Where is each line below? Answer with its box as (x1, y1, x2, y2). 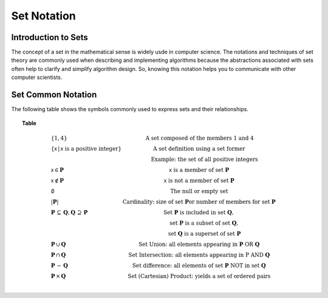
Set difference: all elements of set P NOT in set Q (132, 262, 267, 269)
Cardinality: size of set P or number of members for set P (122, 198, 276, 205)
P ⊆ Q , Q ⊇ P (50, 209, 88, 215)
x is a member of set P (169, 166, 230, 173)
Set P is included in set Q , (163, 209, 234, 215)
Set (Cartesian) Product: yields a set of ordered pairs (128, 273, 271, 279)
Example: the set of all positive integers (151, 155, 258, 163)
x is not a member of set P (163, 177, 235, 184)
